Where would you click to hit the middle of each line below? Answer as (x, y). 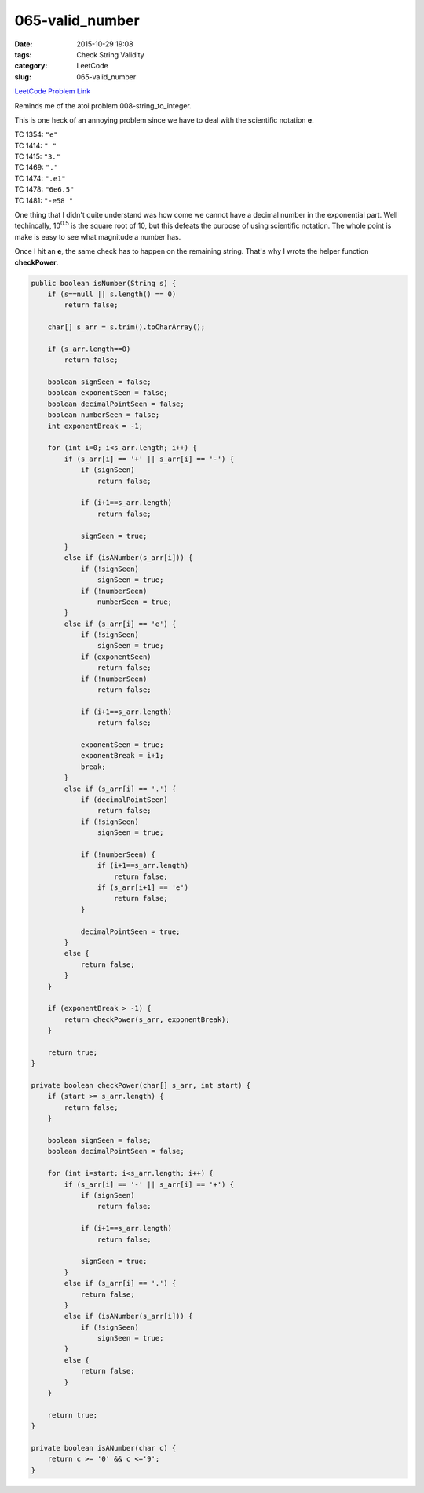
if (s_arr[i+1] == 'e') (143, 888)
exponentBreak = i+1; (122, 756)
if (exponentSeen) (116, 657)
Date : (24, 44)
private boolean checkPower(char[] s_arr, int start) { (141, 1085)
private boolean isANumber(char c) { (104, 1448)
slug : (23, 77)
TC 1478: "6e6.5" (44, 189)
